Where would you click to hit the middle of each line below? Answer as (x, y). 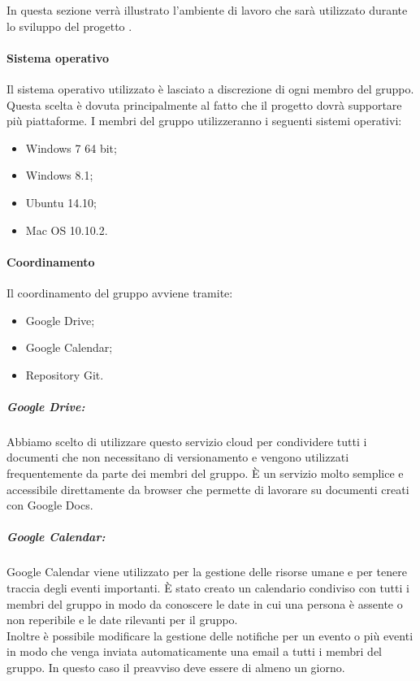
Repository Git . (65, 374)
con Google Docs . (50, 505)
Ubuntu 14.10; (61, 202)
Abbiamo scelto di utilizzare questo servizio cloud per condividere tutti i (187, 441)
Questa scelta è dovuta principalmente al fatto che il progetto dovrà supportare (204, 104)
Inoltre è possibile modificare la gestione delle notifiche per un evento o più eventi (210, 635)
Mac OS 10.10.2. (67, 230)
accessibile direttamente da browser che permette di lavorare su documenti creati (208, 489)
